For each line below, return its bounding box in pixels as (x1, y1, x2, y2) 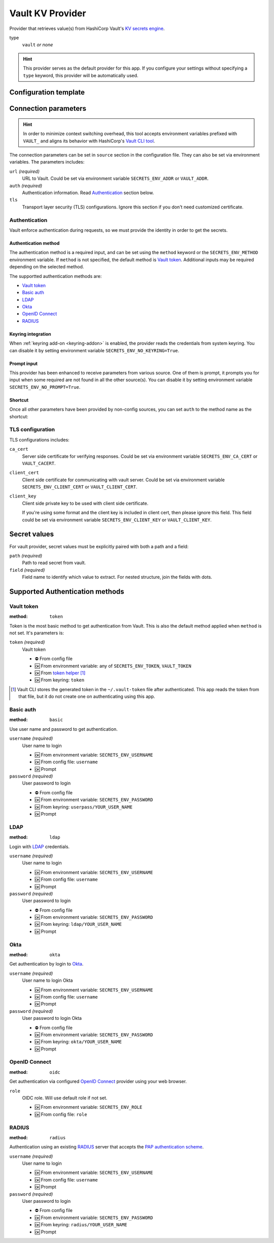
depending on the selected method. (9, 264, 84, 270)
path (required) (9, 552, 43, 558)
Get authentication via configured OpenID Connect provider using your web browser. (9, 1078, 187, 1084)
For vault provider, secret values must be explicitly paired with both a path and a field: (9, 543, 189, 549)
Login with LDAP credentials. (9, 844, 70, 850)
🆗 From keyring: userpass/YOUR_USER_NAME (35, 803, 133, 810)
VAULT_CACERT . (22, 460, 56, 466)
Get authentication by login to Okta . (9, 961, 84, 967)
